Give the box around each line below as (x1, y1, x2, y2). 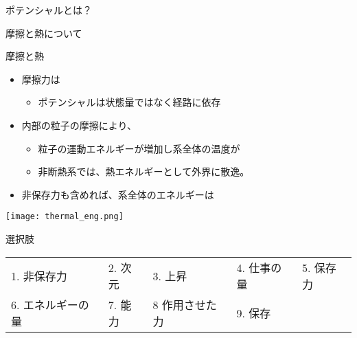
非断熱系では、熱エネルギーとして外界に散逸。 (38, 164, 250, 179)
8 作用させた (152, 296, 217, 313)
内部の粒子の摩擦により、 (21, 117, 137, 132)
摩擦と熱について (5, 25, 82, 40)
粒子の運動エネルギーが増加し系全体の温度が (38, 141, 240, 155)
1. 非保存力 (11, 267, 67, 284)
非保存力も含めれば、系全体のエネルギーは (21, 187, 214, 201)
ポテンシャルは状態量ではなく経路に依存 (38, 95, 221, 109)
